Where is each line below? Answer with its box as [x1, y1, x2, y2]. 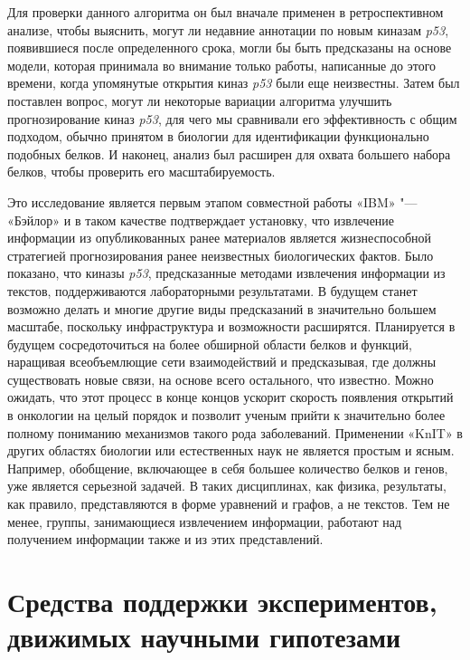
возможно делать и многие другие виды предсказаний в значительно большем [7, 299, 437, 318]
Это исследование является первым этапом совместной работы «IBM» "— [7, 192, 418, 211]
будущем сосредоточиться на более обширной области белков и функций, [7, 334, 412, 353]
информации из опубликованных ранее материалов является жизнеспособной [7, 228, 432, 247]
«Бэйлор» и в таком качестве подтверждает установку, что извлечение [7, 210, 395, 229]
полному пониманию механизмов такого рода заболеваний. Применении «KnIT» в [7, 423, 463, 442]
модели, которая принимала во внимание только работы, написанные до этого [7, 55, 437, 74]
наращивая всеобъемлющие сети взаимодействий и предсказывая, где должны [7, 352, 437, 371]
